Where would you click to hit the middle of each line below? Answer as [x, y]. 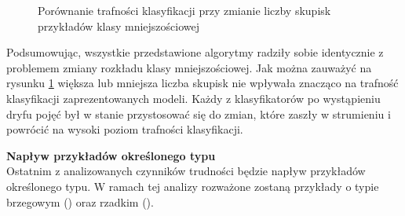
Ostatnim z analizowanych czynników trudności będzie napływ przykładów [186, 171]
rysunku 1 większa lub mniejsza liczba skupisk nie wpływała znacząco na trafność [202, 83]
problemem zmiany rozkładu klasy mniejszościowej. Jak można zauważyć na [189, 67]
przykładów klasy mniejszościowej [119, 26]
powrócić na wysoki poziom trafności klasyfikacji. [125, 129]
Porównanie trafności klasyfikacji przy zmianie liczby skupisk [184, 10]
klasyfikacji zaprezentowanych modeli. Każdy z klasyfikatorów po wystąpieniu [193, 98]
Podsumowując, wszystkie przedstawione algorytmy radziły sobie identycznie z [195, 52]
